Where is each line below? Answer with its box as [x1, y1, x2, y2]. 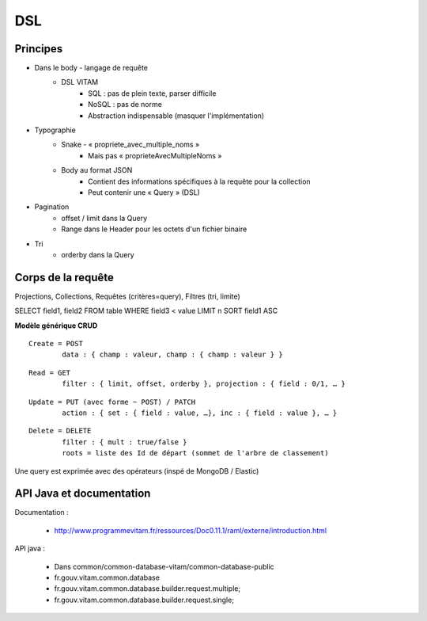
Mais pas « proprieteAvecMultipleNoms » [88, 150, 222, 160]
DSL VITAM [61, 78, 99, 87]
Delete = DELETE [28, 426, 92, 436]
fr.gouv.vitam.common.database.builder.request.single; [54, 595, 235, 604]
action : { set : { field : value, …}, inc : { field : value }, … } [62, 408, 338, 417]
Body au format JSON [61, 166, 133, 175]
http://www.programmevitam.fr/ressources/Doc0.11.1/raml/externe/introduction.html [54, 525, 327, 535]
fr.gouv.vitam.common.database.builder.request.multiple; [54, 584, 241, 593]
